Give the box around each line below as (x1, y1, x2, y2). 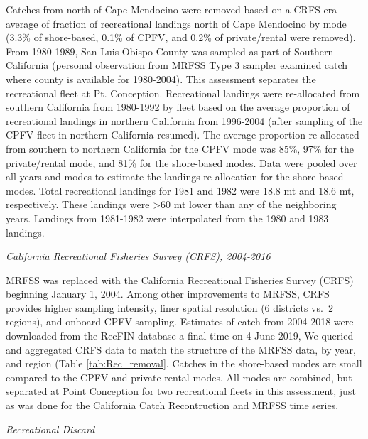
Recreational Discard (6, 421, 95, 436)
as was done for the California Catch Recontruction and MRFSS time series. (6, 398, 339, 413)
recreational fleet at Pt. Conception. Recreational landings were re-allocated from (6, 85, 360, 100)
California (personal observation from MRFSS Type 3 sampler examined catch (6, 58, 348, 72)
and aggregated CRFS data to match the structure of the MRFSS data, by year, (6, 342, 356, 357)
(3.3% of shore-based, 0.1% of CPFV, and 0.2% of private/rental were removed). (6, 30, 356, 45)
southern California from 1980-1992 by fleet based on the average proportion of (6, 99, 350, 114)
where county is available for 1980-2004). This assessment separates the (6, 71, 316, 86)
